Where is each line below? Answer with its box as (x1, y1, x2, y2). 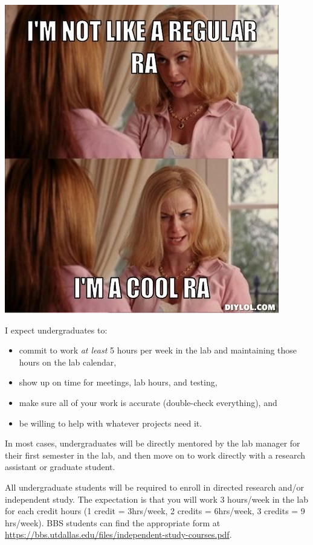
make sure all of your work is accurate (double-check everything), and (19, 396, 277, 408)
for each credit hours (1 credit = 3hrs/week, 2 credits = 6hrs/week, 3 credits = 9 (5, 505, 305, 517)
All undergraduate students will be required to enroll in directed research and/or (5, 480, 304, 493)
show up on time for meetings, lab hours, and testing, (19, 376, 218, 389)
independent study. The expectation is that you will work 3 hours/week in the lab (5, 492, 308, 505)
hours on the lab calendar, (19, 355, 117, 368)
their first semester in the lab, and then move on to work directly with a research (5, 448, 306, 461)
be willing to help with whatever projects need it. (19, 416, 202, 429)
